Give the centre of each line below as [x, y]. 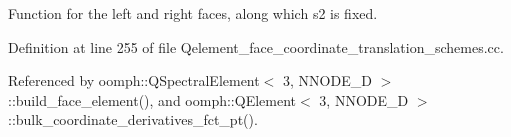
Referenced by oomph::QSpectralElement [134, 80]
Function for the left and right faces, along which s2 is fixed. [193, 13]
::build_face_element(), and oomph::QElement [152, 99]
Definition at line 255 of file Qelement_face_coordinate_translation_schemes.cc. [256, 46]
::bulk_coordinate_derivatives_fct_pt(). [133, 119]
